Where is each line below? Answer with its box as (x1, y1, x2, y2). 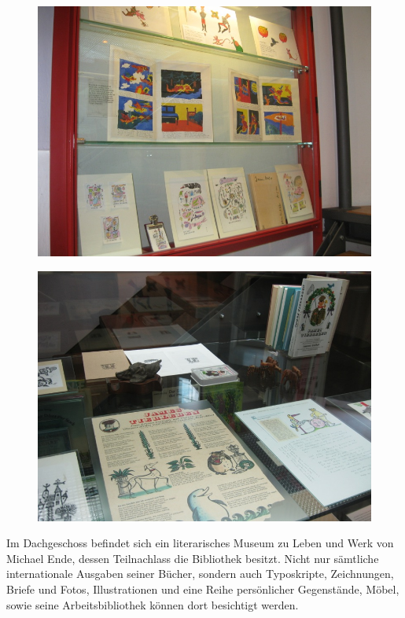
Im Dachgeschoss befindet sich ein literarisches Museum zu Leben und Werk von (6, 535, 394, 551)
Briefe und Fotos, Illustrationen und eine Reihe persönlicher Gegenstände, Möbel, (6, 580, 399, 597)
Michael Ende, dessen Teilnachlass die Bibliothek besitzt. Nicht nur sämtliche (6, 550, 379, 566)
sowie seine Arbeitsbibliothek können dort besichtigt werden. (6, 596, 299, 612)
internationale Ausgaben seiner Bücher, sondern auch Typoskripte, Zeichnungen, (6, 565, 394, 582)
